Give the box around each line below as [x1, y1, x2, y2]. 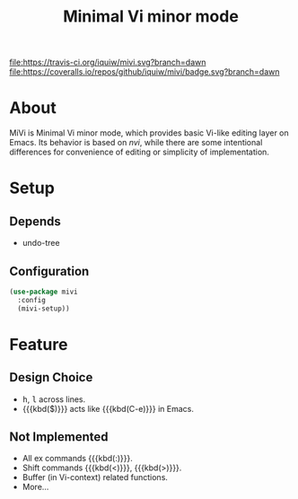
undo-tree [22, 238, 60, 249]
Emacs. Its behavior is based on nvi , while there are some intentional [9, 137, 263, 148]
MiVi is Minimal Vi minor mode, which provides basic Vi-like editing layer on [9, 127, 289, 138]
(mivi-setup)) [17, 303, 70, 313]
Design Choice [9, 370, 93, 385]
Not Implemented [9, 429, 110, 444]
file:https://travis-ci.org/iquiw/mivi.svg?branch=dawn [9, 57, 206, 68]
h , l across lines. [22, 393, 86, 405]
